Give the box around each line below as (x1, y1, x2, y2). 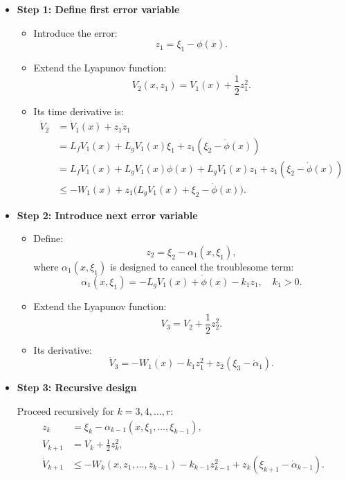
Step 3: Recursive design (17, 380, 137, 395)
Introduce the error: (33, 25, 118, 40)
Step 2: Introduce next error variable (17, 207, 198, 222)
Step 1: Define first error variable (17, 2, 180, 16)
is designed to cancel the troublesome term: (109, 259, 294, 273)
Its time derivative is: (33, 103, 124, 118)
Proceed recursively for (17, 404, 114, 418)
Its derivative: (33, 342, 92, 357)
